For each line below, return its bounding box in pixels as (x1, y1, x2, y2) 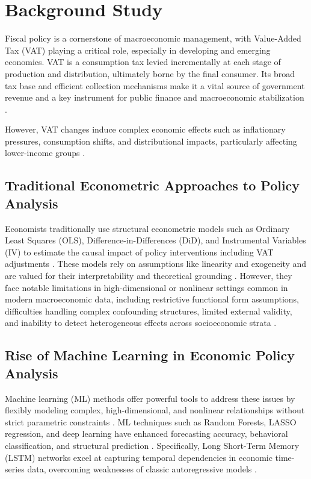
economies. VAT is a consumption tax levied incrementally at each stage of (5, 55, 281, 68)
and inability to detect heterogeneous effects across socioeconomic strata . (5, 316, 277, 329)
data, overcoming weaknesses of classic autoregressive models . (27, 463, 257, 475)
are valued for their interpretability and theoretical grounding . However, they (5, 269, 292, 282)
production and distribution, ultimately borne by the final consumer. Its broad (5, 67, 295, 80)
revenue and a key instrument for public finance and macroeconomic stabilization (5, 91, 304, 104)
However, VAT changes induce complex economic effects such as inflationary (5, 123, 286, 136)
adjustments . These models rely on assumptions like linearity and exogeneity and (5, 257, 307, 270)
